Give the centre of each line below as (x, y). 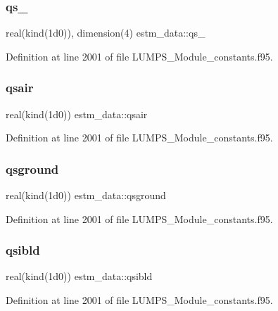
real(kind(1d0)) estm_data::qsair (77, 114)
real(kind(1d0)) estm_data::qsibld (79, 276)
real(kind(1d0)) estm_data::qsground (86, 195)
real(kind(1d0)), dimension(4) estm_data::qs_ (106, 33)
